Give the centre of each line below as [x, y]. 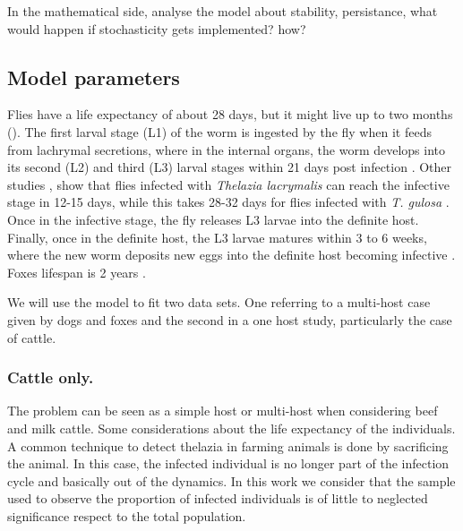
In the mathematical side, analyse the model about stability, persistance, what [223, 11]
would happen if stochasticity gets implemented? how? [157, 28]
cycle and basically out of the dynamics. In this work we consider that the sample [231, 480]
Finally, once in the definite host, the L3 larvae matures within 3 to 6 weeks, [217, 237]
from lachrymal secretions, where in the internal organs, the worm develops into [227, 149]
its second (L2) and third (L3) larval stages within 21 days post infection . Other [230, 167]
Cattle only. [51, 377]
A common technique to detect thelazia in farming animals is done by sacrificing [228, 445]
